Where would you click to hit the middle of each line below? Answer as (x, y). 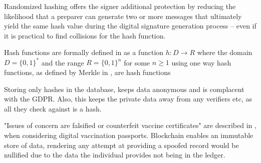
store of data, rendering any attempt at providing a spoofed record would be (121, 145)
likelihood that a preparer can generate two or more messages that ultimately (123, 16)
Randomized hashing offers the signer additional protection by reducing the (120, 6)
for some (137, 62)
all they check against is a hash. (53, 108)
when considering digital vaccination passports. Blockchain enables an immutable (129, 135)
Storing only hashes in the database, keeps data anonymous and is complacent (124, 89)
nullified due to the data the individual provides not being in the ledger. (115, 155)
